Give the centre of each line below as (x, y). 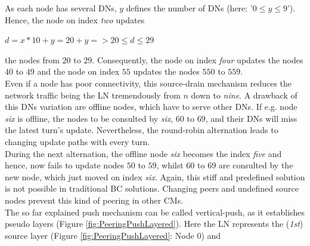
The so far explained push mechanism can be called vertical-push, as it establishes (155, 212)
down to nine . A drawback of (244, 95)
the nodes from (32, 59)
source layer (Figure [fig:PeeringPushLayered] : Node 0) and (113, 235)
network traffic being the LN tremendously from (93, 95)
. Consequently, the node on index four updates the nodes (198, 59)
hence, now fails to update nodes (65, 165)
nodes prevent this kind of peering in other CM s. (94, 200)
